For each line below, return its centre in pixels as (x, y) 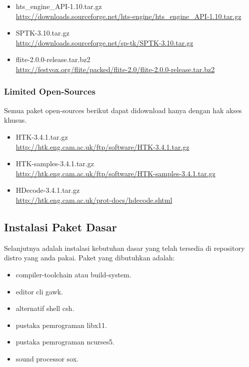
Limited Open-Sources (50, 91)
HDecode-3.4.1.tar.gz (48, 190)
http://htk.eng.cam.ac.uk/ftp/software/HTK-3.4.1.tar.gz (102, 146)
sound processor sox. (47, 358)
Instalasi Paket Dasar (60, 227)
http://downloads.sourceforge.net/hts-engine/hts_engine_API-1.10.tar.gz (128, 16)
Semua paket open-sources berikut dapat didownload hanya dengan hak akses (123, 110)
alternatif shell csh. (45, 308)
